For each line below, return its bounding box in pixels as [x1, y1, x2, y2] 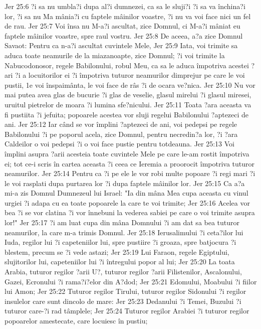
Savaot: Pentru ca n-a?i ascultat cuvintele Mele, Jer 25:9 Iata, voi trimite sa [5, 40, 238, 51]
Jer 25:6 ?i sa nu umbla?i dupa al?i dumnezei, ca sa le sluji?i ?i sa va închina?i [5, 1, 245, 11]
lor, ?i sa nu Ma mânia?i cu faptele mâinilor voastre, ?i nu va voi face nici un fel [5, 11, 251, 21]
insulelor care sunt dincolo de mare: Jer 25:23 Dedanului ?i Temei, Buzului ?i [5, 295, 241, 306]
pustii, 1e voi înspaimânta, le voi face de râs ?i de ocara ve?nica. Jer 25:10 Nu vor [5, 79, 255, 90]
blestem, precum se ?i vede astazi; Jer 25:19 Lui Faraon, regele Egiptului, [5, 246, 229, 257]
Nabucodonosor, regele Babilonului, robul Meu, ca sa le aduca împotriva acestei [5, 60, 249, 70]
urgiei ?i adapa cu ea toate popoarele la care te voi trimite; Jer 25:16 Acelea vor [5, 197, 250, 208]
